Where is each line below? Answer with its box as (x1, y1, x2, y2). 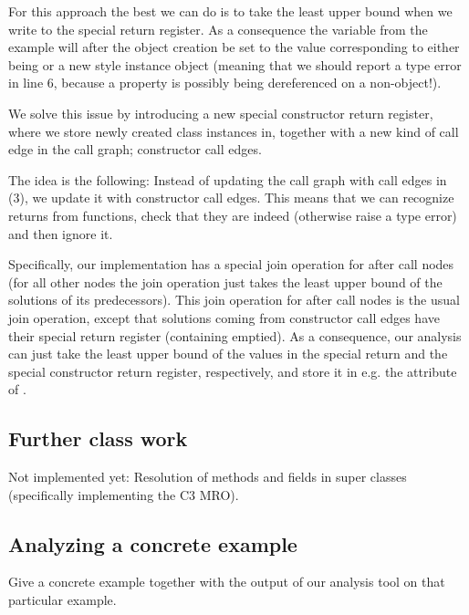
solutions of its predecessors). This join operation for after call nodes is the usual (8, 290, 460, 309)
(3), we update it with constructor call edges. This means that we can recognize (8, 188, 454, 207)
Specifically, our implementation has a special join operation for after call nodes (8, 255, 454, 274)
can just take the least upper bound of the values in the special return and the (8, 344, 448, 363)
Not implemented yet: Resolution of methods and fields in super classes (8, 467, 407, 486)
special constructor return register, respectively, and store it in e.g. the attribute (8, 361, 457, 380)
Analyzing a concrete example (8, 529, 297, 558)
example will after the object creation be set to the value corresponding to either (8, 37, 460, 57)
